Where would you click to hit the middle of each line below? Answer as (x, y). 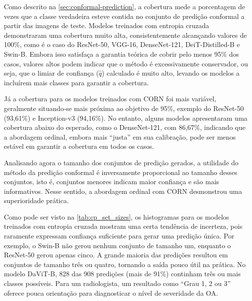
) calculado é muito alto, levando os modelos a (171, 73)
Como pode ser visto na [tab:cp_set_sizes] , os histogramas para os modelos (117, 216)
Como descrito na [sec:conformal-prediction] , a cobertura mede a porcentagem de (125, 6)
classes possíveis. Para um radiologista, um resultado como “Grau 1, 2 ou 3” (117, 283)
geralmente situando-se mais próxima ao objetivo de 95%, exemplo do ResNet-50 (124, 108)
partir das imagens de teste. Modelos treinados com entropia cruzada (107, 25)
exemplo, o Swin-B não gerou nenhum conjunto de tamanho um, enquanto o (118, 245)
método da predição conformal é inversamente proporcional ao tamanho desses (121, 172)
